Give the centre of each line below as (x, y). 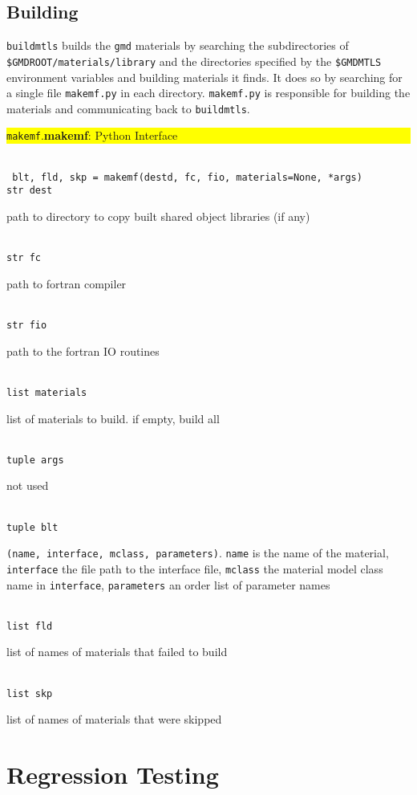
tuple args (35, 460)
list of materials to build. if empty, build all (113, 418)
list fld (30, 626)
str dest (30, 191)
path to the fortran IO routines (83, 351)
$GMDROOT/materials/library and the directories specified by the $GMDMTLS (194, 61)
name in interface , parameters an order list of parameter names (168, 584)
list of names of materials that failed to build (117, 652)
